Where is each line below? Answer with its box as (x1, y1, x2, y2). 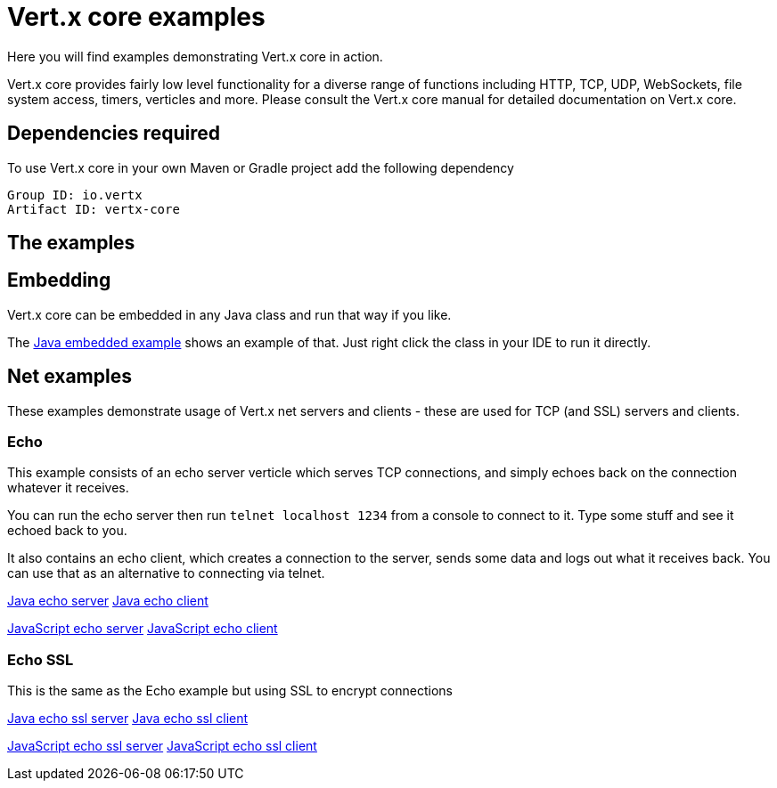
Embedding (7, 269, 111, 292)
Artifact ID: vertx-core (7, 201, 180, 216)
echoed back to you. (7, 523, 127, 539)
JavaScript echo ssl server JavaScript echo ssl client (7, 738, 317, 754)
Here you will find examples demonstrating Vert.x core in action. (7, 48, 383, 64)
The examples (7, 232, 135, 255)
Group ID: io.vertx (7, 187, 143, 202)
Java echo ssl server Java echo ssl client (7, 711, 249, 727)
